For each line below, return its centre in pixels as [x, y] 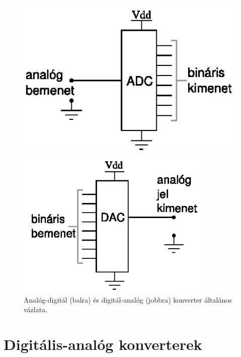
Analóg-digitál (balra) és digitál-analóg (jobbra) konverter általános [128, 299]
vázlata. [36, 309]
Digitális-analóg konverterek [103, 344]
